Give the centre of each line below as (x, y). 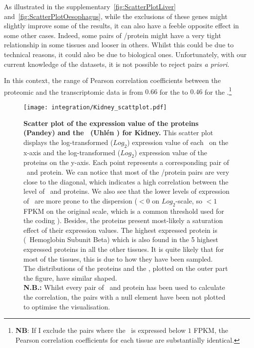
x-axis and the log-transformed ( (72, 152)
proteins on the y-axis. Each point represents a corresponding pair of (126, 162)
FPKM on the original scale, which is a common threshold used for (124, 211)
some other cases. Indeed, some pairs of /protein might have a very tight (113, 35)
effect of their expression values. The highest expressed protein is (120, 230)
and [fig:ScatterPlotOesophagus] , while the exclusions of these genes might (116, 16)
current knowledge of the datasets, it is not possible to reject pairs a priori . (117, 64)
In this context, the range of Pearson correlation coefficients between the (112, 80)
